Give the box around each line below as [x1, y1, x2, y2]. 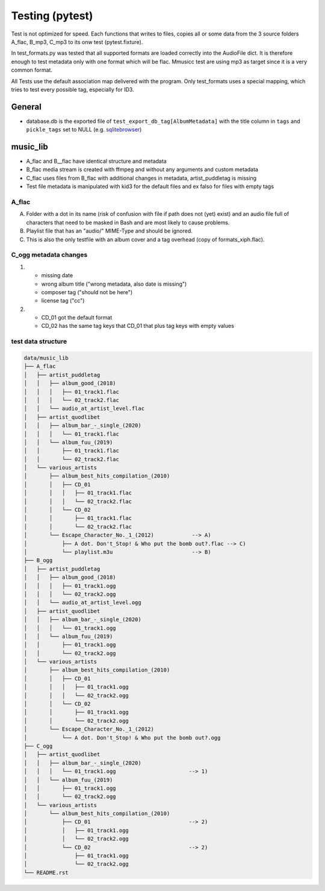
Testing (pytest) [11, 9, 93, 22]
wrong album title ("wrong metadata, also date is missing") [41, 280, 187, 288]
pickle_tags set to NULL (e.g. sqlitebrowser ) [26, 126, 142, 133]
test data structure [11, 338, 67, 346]
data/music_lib [23, 354, 69, 361]
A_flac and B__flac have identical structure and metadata [26, 157, 167, 165]
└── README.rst [23, 869, 69, 876]
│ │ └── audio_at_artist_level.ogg [23, 599, 141, 606]
